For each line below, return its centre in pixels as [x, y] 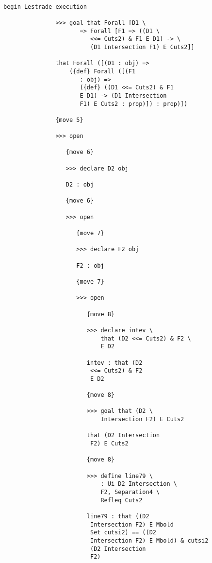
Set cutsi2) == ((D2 [123, 533]
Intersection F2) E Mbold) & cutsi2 [149, 540]
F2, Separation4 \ [130, 492]
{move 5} [69, 120]
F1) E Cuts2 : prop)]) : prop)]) [134, 104]
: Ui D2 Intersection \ [139, 484]
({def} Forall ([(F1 [103, 71]
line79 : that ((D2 [118, 516]
